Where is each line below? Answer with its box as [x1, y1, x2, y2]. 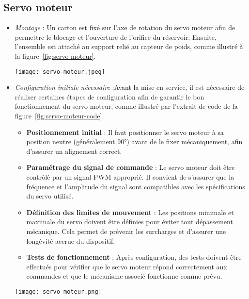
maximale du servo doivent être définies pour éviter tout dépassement [26, 216, 233, 227]
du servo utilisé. [26, 191, 74, 201]
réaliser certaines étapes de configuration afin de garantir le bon [15, 91, 204, 101]
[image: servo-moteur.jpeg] [15, 68, 105, 75]
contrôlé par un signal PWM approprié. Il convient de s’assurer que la [26, 171, 234, 182]
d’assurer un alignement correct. [26, 146, 122, 156]
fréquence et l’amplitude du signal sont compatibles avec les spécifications [26, 181, 245, 191]
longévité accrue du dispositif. [26, 235, 115, 246]
